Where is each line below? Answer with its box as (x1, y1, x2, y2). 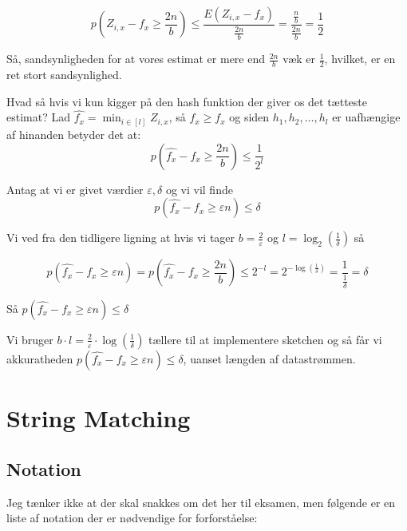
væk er (283, 50, 315, 67)
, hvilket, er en (324, 50, 396, 67)
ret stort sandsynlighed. (6, 66, 122, 83)
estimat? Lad (6, 109, 70, 125)
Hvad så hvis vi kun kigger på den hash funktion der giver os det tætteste (6, 93, 368, 109)
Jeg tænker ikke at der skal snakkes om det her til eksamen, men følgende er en (6, 493, 396, 510)
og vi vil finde (165, 180, 233, 197)
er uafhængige (332, 109, 401, 125)
